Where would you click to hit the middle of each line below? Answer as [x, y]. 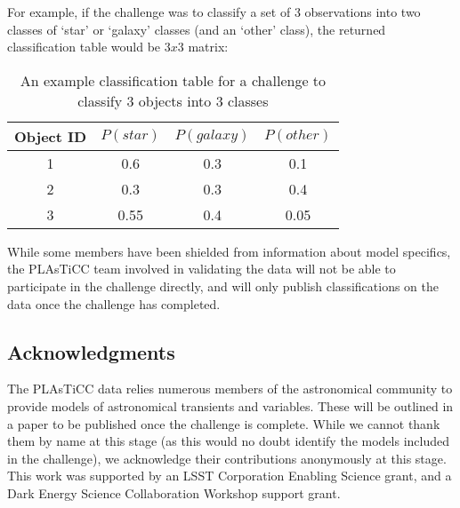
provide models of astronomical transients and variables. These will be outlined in [230, 405]
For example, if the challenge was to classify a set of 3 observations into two [214, 12]
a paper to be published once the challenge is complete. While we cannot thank [224, 423]
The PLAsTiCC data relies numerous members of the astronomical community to [230, 389]
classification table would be [84, 47]
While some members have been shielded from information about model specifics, [229, 251]
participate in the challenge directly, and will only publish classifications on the [223, 286]
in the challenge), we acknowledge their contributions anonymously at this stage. [227, 458]
